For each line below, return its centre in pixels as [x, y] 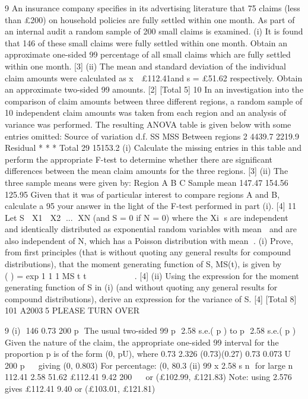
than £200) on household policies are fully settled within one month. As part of [150, 19]
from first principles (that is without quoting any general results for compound [148, 252]
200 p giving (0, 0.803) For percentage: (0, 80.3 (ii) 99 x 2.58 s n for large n [149, 365]
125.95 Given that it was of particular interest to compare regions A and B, [142, 194]
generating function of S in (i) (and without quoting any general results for [141, 287]
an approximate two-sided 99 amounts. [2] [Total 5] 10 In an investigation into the [154, 89]
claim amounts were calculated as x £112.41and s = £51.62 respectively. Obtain [154, 77]
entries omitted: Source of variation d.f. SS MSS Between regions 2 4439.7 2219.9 [152, 136]
